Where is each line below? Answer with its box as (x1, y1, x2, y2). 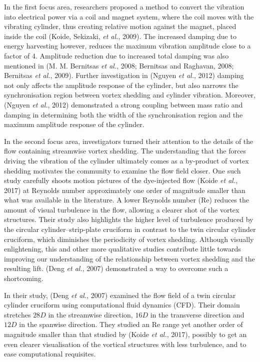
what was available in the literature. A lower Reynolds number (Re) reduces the (4, 194, 249, 205)
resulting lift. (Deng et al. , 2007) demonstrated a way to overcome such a (4, 263, 228, 273)
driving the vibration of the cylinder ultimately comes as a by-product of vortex (4, 155, 249, 165)
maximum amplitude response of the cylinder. (4, 119, 144, 129)
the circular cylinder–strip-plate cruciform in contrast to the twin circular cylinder (4, 224, 256, 234)
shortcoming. (4, 273, 43, 283)
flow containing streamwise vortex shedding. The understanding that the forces (4, 145, 246, 156)
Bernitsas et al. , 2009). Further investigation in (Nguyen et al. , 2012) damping (4, 70, 244, 80)
